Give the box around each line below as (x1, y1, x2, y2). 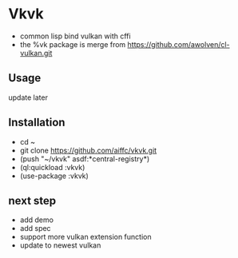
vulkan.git (19, 48, 53, 58)
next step (8, 193, 57, 208)
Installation (8, 116, 65, 129)
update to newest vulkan (19, 240, 101, 250)
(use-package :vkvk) (19, 171, 89, 181)
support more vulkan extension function (19, 232, 152, 242)
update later (8, 93, 48, 102)
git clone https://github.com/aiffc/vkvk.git (19, 145, 157, 155)
